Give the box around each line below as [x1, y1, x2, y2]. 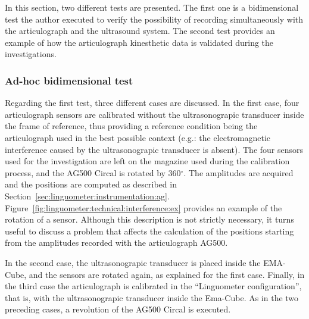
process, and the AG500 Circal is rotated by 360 [5, 166, 181, 179]
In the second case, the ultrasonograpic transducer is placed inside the [5, 256, 261, 268]
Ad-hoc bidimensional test [5, 73, 133, 87]
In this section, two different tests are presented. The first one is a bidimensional [5, 1, 299, 13]
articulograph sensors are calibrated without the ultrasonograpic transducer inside [5, 108, 304, 120]
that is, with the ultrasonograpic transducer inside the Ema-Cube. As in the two [5, 291, 299, 304]
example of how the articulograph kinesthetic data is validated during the [5, 36, 274, 48]
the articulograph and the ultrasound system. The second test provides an [5, 24, 275, 37]
